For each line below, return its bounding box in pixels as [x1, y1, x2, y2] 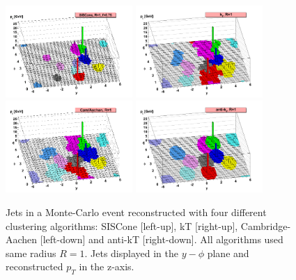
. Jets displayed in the [84, 245, 178, 260]
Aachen [6, 232, 38, 247]
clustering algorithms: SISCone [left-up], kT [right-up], [6, 218, 238, 233]
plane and [207, 245, 249, 260]
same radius [6, 245, 56, 260]
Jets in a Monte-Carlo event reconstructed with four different [6, 205, 267, 220]
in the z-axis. [79, 259, 134, 274]
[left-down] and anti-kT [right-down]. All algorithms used [40, 232, 283, 247]
